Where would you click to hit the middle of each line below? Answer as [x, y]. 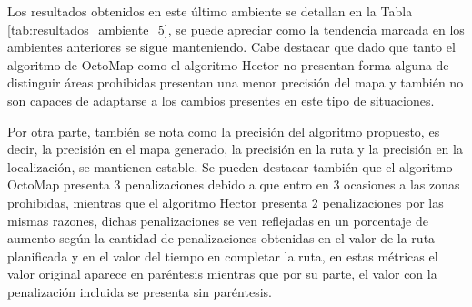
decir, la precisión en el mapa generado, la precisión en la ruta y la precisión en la [235, 149]
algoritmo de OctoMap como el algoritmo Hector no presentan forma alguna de [228, 64]
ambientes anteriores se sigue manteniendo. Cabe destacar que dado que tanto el [231, 47]
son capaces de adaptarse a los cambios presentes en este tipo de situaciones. [221, 100]
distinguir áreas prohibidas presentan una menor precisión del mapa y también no [236, 82]
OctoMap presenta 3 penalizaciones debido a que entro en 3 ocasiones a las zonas [234, 184]
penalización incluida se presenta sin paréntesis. [140, 291]
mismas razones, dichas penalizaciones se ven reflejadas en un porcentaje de [218, 220]
